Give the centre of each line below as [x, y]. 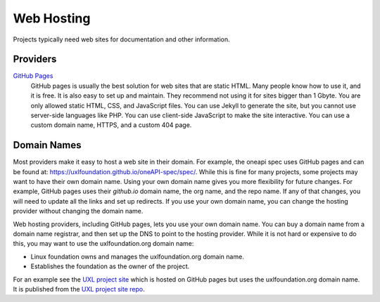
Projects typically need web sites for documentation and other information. [121, 39]
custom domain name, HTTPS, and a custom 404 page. [111, 125]
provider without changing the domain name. [78, 211]
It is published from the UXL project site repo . [79, 289]
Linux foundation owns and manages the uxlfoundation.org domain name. [137, 256]
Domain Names [47, 145]
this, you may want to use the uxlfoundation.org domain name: [103, 244]
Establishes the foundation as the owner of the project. [110, 266]
